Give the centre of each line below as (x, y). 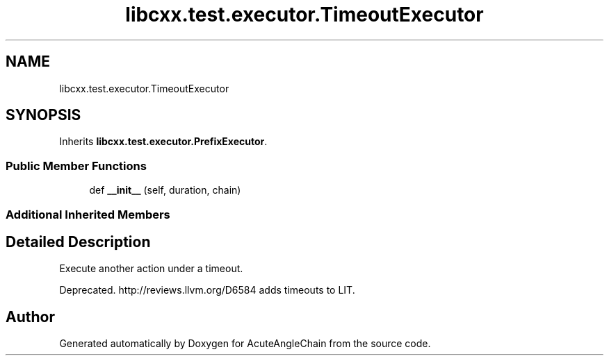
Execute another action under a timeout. (151, 269)
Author (30, 317)
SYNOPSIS (43, 115)
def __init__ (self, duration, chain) (165, 190)
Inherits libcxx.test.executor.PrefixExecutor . (163, 142)
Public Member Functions (76, 166)
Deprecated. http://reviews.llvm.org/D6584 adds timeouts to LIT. (207, 290)
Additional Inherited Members (88, 214)
